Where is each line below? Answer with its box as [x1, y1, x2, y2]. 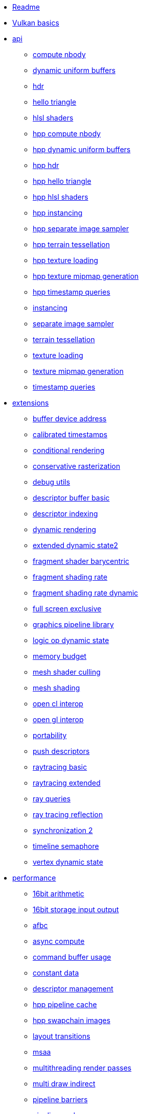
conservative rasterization [33, 462, 121, 470]
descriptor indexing [33, 509, 98, 518]
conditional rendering [33, 446, 105, 455]
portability [33, 731, 67, 740]
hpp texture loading [33, 256, 99, 265]
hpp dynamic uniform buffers [33, 145, 131, 154]
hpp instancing [33, 208, 83, 217]
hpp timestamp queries [33, 288, 110, 296]
